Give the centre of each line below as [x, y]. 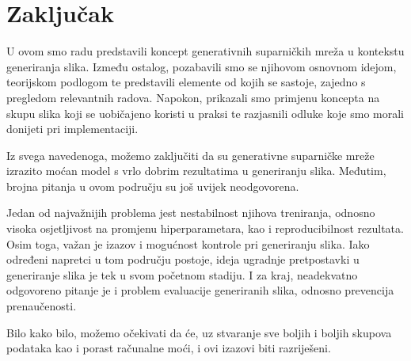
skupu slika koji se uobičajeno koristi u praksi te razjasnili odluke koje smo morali [205, 113]
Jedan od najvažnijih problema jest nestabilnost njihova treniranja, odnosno [191, 213]
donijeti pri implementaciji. [72, 129]
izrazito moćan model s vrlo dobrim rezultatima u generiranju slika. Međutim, [196, 171]
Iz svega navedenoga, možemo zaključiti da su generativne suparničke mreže [190, 155]
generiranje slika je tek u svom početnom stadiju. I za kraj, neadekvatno [182, 274]
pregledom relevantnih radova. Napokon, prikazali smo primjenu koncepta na [193, 97]
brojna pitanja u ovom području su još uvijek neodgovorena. [153, 186]
